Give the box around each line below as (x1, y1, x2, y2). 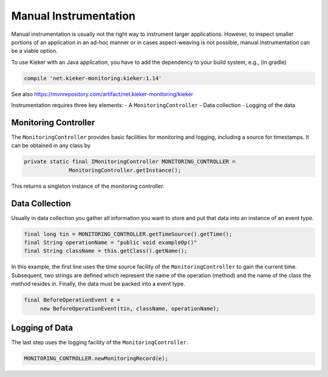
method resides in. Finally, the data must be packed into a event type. (11, 280, 185, 288)
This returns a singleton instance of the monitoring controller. (11, 182, 165, 190)
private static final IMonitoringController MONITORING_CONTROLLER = (24, 158, 236, 165)
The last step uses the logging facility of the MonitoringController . (11, 339, 188, 346)
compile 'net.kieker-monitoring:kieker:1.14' (24, 75, 162, 81)
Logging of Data (11, 322, 73, 333)
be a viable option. (11, 47, 58, 55)
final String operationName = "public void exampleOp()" (24, 239, 197, 246)
